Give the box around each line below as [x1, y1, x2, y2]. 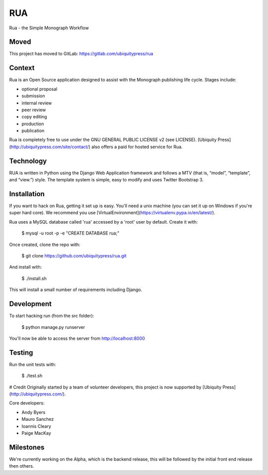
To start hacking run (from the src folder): [9, 313, 94, 319]
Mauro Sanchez [21, 416, 54, 422]
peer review [21, 107, 46, 113]
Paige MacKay [21, 430, 52, 436]
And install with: [9, 264, 42, 270]
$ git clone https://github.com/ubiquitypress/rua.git [21, 253, 127, 259]
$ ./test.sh [21, 373, 43, 379]
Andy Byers [21, 409, 46, 415]
